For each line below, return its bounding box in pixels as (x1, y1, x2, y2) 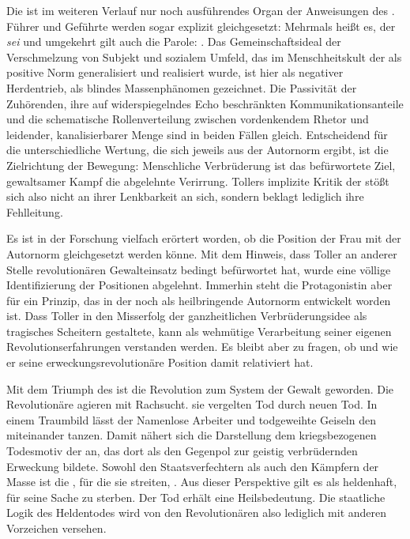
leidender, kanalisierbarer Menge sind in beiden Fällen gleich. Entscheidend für (6, 126, 388, 142)
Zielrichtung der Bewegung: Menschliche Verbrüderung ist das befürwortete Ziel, (6, 156, 396, 173)
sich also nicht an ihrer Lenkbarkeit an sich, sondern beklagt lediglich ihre (6, 188, 364, 205)
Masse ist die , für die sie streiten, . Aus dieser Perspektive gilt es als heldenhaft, (6, 473, 397, 490)
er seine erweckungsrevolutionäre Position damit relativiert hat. (6, 354, 314, 371)
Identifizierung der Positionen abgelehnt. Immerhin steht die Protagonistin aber (6, 277, 393, 293)
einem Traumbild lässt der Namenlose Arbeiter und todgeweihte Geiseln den (6, 411, 376, 428)
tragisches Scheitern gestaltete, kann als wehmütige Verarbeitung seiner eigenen (6, 322, 392, 339)
